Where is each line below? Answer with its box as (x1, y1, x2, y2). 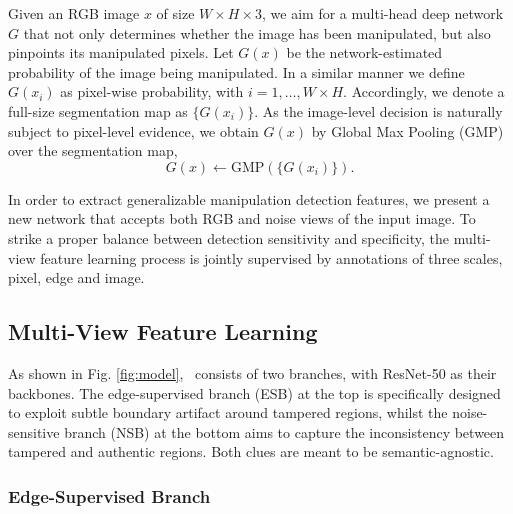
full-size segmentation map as (8, 100, 188, 121)
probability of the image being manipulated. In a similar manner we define (8, 61, 465, 82)
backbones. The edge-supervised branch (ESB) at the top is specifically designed (8, 382, 501, 403)
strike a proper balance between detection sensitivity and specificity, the (8, 227, 450, 248)
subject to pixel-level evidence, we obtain (8, 120, 259, 141)
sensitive (8, 421, 60, 442)
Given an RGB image (8, 3, 140, 23)
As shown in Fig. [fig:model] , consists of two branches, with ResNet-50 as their (8, 362, 497, 383)
